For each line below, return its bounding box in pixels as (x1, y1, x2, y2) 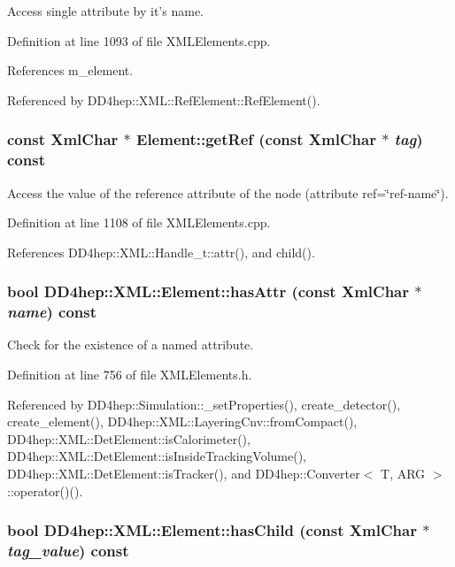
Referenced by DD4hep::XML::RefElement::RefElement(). (7, 90, 320, 109)
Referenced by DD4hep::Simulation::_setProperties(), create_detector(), (7, 395, 401, 413)
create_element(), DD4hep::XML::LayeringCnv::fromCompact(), (7, 412, 358, 431)
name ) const (7, 301, 96, 323)
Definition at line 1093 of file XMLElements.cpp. (7, 31, 271, 50)
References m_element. (7, 61, 134, 80)
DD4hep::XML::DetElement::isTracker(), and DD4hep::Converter (7, 464, 360, 482)
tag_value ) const (7, 540, 129, 562)
